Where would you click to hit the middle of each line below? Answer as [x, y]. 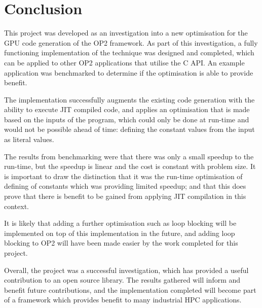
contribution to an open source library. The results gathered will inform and [122, 280]
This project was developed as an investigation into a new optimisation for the [126, 33]
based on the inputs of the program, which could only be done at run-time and [127, 119]
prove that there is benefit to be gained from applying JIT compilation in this [125, 196]
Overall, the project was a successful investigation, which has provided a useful [126, 270]
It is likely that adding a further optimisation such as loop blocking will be [120, 223]
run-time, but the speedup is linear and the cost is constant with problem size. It [130, 166]
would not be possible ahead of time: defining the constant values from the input [129, 129]
